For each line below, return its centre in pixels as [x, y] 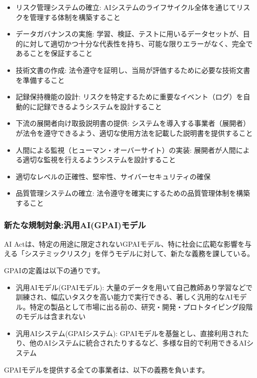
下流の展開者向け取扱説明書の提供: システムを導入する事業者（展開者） [133, 123]
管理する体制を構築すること [75, 17]
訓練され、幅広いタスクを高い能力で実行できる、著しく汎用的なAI [124, 297]
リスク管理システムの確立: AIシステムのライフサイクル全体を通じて [126, 7]
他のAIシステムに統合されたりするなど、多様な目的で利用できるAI [138, 343]
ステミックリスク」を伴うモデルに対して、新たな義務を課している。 [143, 253]
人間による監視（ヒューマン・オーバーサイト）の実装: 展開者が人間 [126, 150]
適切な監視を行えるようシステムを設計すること [99, 160]
